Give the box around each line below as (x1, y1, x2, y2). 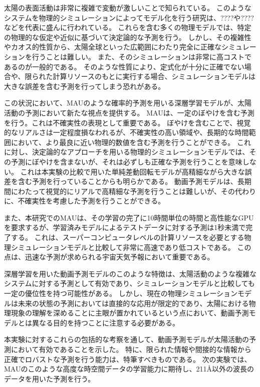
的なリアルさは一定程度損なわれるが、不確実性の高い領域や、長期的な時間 (4, 127, 249, 137)
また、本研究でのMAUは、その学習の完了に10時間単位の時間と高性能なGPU (4, 212, 254, 222)
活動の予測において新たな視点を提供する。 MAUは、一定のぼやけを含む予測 (4, 107, 254, 117)
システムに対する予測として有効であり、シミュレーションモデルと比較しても (4, 278, 255, 288)
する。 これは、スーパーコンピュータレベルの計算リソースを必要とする (11, 232, 244, 242)
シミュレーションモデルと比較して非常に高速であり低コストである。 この (11, 241, 251, 252)
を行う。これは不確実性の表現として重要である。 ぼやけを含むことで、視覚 (4, 117, 251, 127)
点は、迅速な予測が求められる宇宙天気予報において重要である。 (4, 251, 214, 262)
